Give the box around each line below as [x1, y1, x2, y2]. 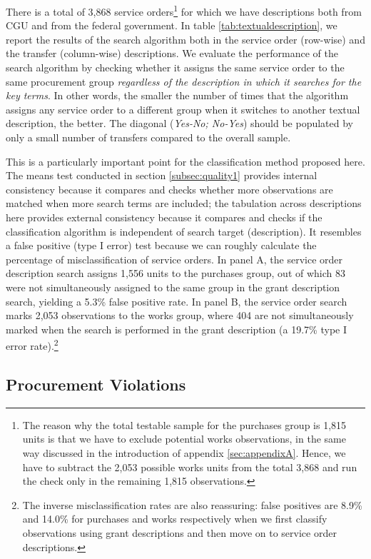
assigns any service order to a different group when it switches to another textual [6, 101, 360, 116]
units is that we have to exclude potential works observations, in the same [22, 431, 346, 446]
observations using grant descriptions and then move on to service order [22, 525, 337, 540]
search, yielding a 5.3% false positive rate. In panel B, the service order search [6, 293, 347, 308]
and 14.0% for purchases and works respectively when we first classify [22, 511, 327, 526]
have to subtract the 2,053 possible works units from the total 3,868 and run [22, 459, 357, 474]
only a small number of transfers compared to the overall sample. [6, 130, 291, 144]
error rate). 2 [6, 336, 59, 353]
